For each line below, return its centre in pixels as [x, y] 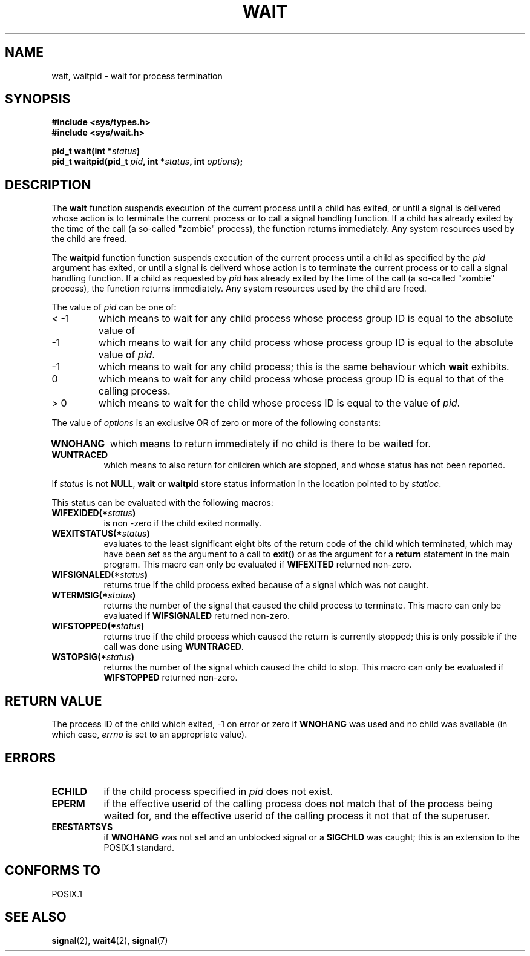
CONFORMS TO [53, 871]
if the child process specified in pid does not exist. [218, 791]
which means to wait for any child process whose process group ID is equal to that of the [301, 379]
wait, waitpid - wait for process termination [137, 76]
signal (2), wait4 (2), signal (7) [110, 940]
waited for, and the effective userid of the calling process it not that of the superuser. [297, 815]
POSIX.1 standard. [139, 847]
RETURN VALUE [54, 701]
